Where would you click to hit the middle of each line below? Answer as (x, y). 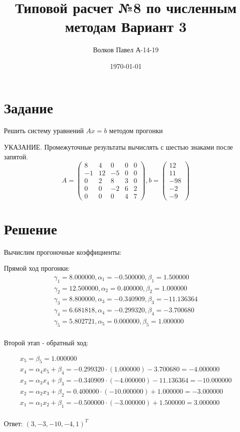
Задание (29, 107)
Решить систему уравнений (44, 131)
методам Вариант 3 (126, 26)
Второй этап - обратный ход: (46, 342)
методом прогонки (136, 131)
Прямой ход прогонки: (37, 268)
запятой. (16, 156)
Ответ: (13, 423)
